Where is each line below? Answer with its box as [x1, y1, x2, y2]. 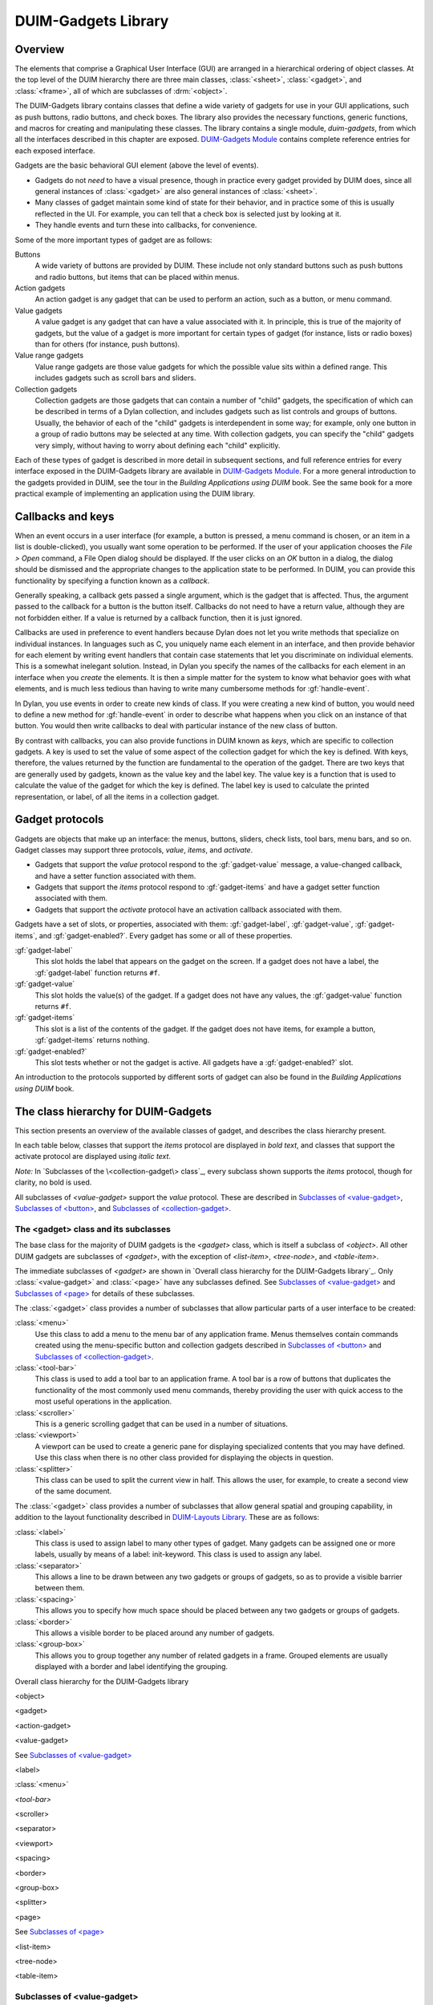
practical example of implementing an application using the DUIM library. [14, 489, 256, 499]
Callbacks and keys [14, 509, 115, 523]
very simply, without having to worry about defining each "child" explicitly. [34, 440, 281, 450]
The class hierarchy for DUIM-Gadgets [14, 1104, 212, 1118]
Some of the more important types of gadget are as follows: [14, 235, 212, 245]
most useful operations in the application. [34, 1396, 172, 1407]
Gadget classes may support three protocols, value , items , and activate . [14, 845, 253, 854]
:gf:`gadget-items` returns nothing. [34, 1035, 150, 1045]
